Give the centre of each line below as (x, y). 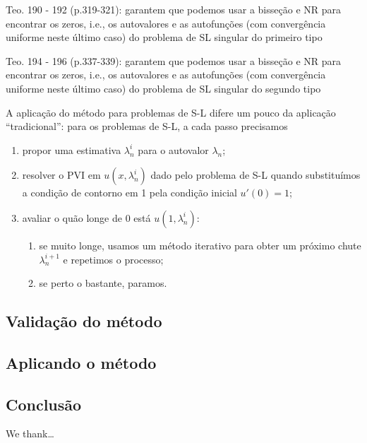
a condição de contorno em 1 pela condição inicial (130, 193)
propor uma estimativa (72, 149)
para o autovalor (173, 149)
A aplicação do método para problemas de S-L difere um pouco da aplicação (171, 112)
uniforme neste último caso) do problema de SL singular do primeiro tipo (164, 37)
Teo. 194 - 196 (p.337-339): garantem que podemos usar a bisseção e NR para (174, 60)
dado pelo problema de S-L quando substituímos (255, 175)
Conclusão (44, 404)
